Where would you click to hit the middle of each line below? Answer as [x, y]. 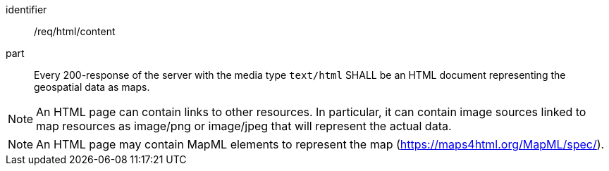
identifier [26, 9]
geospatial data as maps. [92, 87]
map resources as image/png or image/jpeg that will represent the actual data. [244, 126]
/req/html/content [75, 31]
